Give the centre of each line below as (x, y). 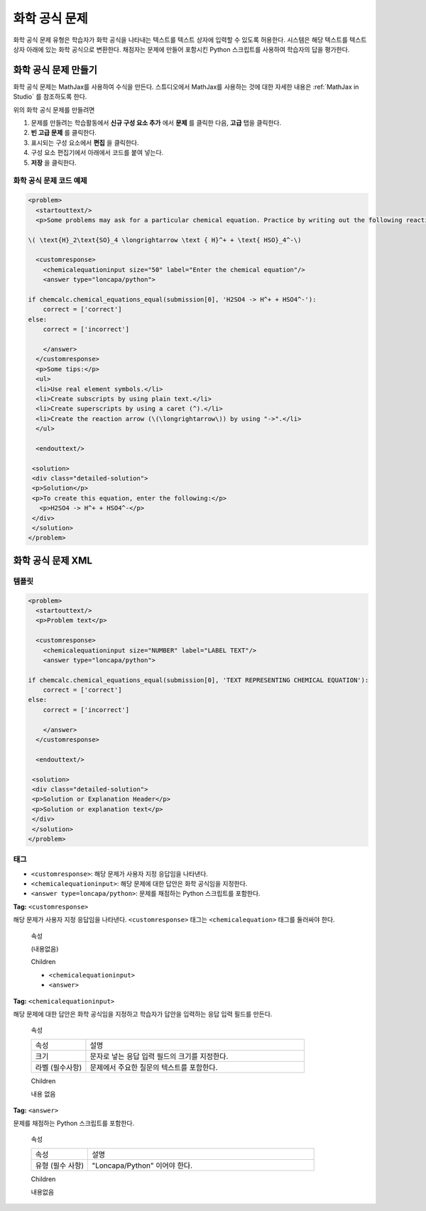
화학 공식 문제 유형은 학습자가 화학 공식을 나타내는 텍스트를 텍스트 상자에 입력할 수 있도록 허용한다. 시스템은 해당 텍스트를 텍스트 (190, 40)
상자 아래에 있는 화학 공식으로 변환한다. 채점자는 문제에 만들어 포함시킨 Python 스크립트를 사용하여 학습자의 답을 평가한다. (181, 49)
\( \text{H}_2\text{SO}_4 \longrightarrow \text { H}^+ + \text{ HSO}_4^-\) (165, 240)
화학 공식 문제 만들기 (55, 70)
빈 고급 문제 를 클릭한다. (64, 133)
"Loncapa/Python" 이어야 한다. (142, 1166)
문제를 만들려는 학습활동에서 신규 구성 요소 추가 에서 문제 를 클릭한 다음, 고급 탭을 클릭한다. (156, 123)
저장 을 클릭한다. (54, 163)
